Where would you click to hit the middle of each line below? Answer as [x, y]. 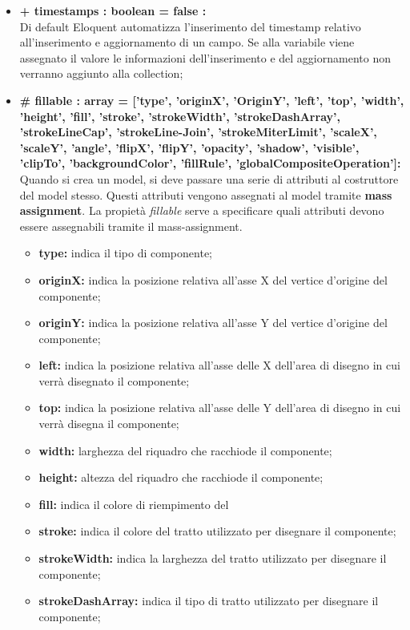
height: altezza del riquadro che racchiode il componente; [181, 477]
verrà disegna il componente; [109, 424]
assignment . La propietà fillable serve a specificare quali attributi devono [202, 210]
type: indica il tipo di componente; [125, 253]
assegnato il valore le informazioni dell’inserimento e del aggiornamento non [205, 57]
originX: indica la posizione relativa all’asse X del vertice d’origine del [213, 279]
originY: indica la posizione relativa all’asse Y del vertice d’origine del [213, 323]
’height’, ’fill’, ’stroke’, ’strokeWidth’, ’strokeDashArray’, [180, 116]
